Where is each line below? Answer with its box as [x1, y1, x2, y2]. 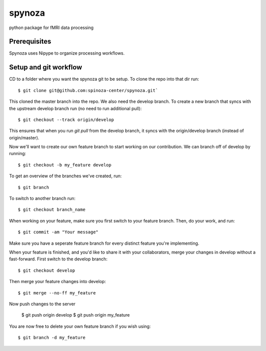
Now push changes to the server [9, 301, 76, 307]
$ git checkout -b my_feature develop [18, 162, 112, 167]
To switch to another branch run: [9, 195, 76, 201]
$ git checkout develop [18, 267, 75, 273]
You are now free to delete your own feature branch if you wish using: [9, 323, 151, 329]
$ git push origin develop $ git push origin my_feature [21, 312, 130, 318]
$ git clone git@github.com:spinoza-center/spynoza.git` [18, 88, 159, 93]
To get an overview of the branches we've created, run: [9, 173, 122, 179]
